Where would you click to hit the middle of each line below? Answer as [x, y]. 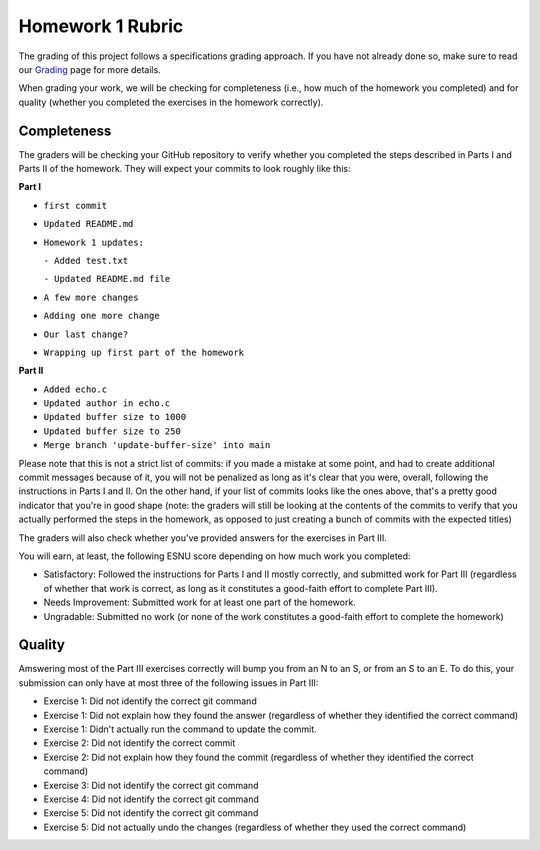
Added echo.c [75, 389]
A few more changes [91, 297]
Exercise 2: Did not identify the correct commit [139, 743]
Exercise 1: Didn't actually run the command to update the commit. [180, 729]
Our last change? [86, 334]
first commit [75, 205]
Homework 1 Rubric [101, 26]
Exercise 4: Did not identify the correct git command [151, 799]
